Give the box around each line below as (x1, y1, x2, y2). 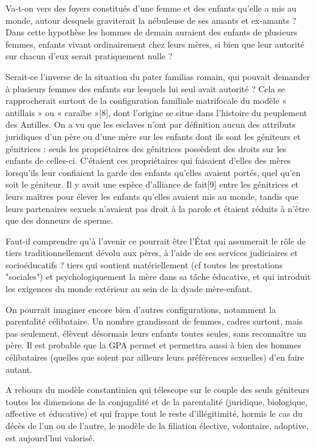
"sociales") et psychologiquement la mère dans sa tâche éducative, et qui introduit (5, 270, 311, 283)
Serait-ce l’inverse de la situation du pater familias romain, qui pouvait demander (5, 70, 310, 83)
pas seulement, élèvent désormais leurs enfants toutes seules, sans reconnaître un (5, 326, 306, 339)
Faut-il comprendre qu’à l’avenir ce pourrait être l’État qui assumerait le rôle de (5, 234, 306, 247)
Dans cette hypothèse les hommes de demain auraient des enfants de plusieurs (5, 26, 298, 39)
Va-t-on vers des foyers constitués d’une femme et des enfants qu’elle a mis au (5, 2, 297, 14)
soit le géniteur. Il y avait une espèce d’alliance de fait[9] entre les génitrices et (5, 178, 299, 191)
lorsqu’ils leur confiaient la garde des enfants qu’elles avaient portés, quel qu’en (5, 166, 301, 178)
